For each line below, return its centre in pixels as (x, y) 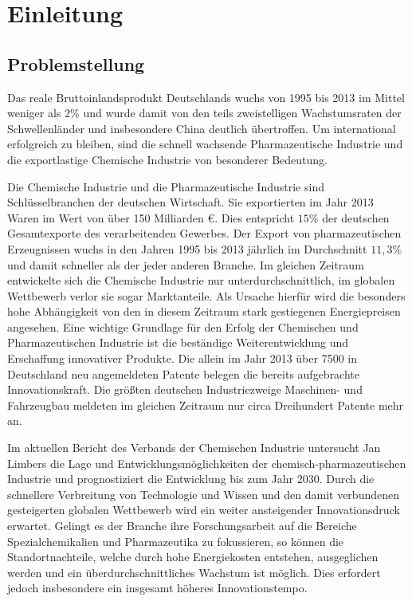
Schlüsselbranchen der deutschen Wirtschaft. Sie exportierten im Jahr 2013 (190, 202)
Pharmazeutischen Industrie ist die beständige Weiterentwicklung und (178, 342)
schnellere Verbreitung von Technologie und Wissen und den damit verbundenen (203, 494)
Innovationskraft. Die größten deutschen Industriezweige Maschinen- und (185, 389)
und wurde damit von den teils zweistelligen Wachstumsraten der (242, 113)
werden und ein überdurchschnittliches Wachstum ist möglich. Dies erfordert (194, 572)
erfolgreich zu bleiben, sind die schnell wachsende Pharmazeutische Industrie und (205, 144)
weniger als (34, 113)
